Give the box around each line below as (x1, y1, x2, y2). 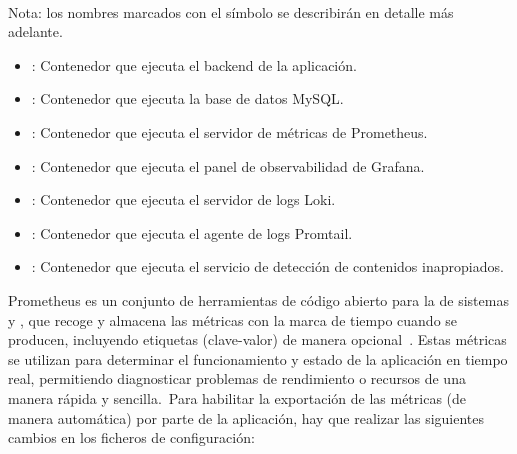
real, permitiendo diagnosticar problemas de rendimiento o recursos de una (8, 368, 466, 389)
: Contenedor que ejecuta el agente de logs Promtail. (31, 222, 353, 243)
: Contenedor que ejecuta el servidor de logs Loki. (31, 189, 336, 210)
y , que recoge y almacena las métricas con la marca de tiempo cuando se (8, 309, 458, 330)
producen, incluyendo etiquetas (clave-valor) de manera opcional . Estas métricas (8, 329, 507, 350)
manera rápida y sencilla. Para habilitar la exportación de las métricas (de (8, 387, 467, 408)
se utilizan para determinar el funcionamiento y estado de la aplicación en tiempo (8, 348, 508, 369)
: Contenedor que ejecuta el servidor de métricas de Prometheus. (31, 122, 428, 143)
